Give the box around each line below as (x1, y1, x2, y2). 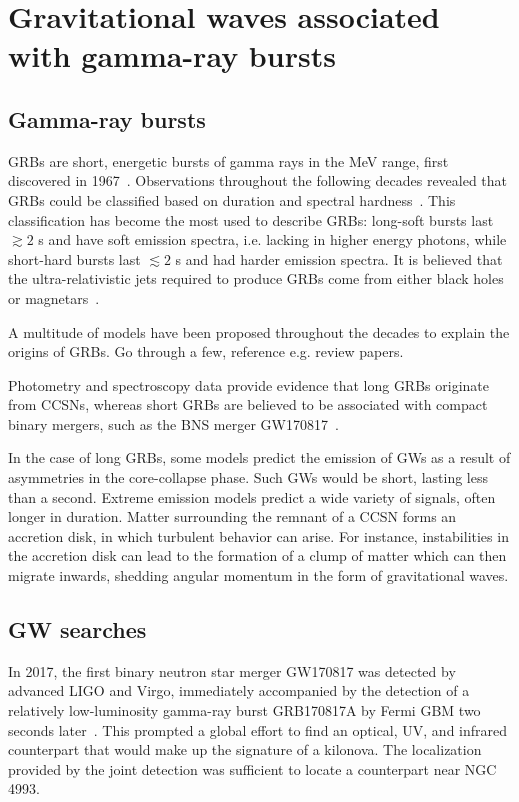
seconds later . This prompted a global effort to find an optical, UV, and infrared (8, 719, 508, 740)
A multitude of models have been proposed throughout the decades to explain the (8, 321, 510, 342)
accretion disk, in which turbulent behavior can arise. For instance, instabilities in (8, 525, 509, 546)
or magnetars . (8, 287, 100, 308)
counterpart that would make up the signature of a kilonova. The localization (8, 739, 482, 760)
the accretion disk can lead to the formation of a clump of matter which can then (8, 545, 507, 566)
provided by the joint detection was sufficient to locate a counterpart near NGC (8, 758, 497, 779)
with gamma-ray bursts (8, 35, 336, 76)
